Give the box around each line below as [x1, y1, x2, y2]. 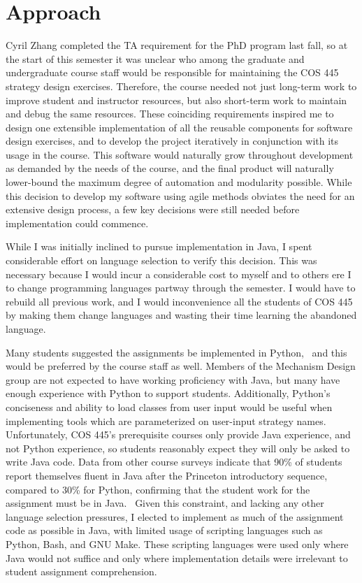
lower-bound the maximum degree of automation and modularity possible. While [6, 175, 352, 189]
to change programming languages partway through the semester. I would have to [6, 280, 356, 295]
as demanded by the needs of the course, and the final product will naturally [6, 161, 334, 175]
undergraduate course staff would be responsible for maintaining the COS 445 [6, 65, 339, 80]
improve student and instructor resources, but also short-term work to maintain [6, 92, 347, 107]
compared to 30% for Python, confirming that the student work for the [6, 482, 310, 496]
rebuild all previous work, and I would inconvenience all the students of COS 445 [6, 294, 353, 308]
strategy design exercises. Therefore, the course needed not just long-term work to [6, 78, 357, 93]
